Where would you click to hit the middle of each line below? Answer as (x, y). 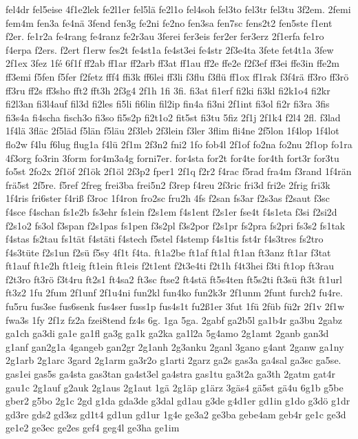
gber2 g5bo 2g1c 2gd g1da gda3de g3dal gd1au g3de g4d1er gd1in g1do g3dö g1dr (178, 401)
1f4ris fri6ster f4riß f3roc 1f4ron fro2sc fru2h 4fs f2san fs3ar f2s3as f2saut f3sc (168, 198)
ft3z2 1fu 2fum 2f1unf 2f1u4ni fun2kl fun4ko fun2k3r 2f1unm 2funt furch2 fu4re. (174, 293)
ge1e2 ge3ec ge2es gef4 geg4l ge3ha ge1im (93, 428)
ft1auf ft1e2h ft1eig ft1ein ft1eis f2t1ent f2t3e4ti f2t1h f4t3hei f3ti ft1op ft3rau (170, 266)
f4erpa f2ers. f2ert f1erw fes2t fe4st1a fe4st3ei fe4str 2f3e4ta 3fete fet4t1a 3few (170, 49)
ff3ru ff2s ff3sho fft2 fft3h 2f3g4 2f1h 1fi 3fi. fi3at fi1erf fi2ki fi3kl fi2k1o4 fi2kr (168, 90)
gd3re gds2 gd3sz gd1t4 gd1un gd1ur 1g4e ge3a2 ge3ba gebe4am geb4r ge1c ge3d (176, 414)
